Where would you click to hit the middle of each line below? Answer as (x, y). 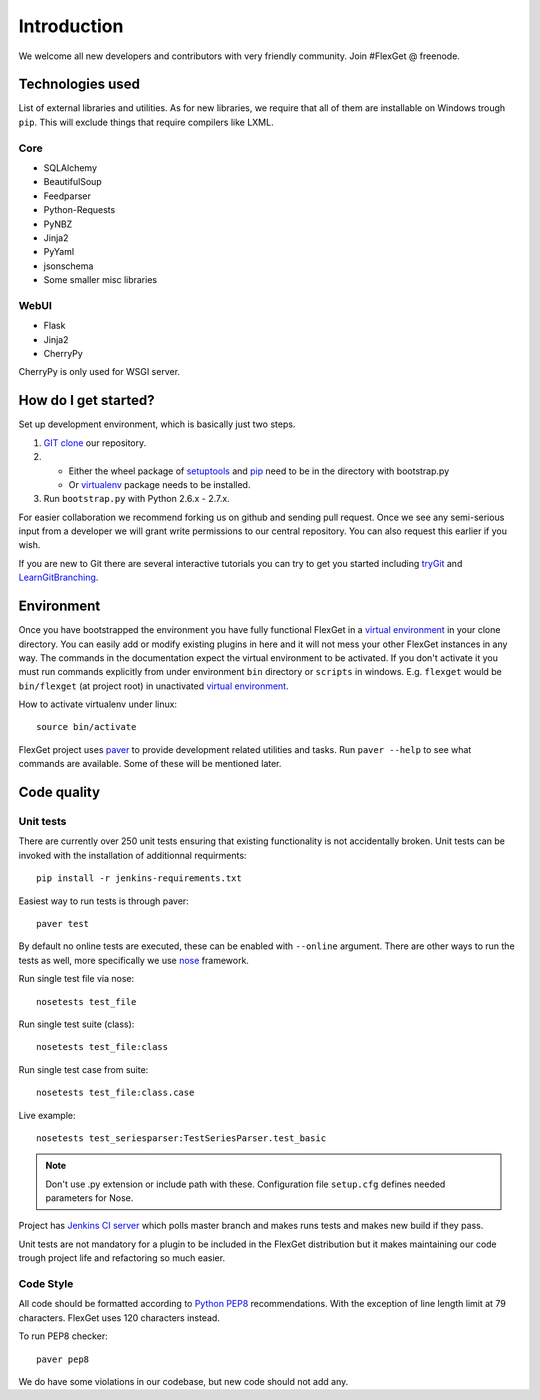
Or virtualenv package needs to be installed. (159, 484)
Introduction (71, 26)
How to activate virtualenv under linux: (98, 704)
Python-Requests (79, 210)
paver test (63, 923)
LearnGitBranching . (58, 577)
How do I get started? (86, 400)
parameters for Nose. (89, 1198)
